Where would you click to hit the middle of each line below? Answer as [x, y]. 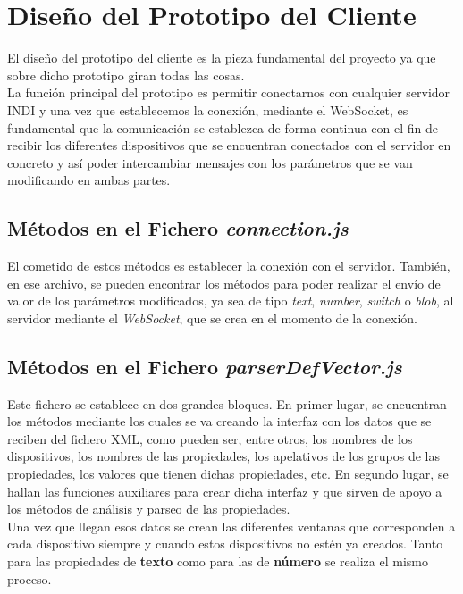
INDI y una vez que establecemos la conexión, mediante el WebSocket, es [208, 109]
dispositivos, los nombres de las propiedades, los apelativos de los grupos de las [224, 456]
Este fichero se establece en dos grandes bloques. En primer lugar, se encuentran [227, 403]
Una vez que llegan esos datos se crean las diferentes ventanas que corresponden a [231, 526]
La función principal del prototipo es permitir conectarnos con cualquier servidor [229, 92]
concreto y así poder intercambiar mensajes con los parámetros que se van [210, 162]
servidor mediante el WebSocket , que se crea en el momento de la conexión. [213, 318]
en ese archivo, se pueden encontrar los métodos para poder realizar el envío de [224, 283]
